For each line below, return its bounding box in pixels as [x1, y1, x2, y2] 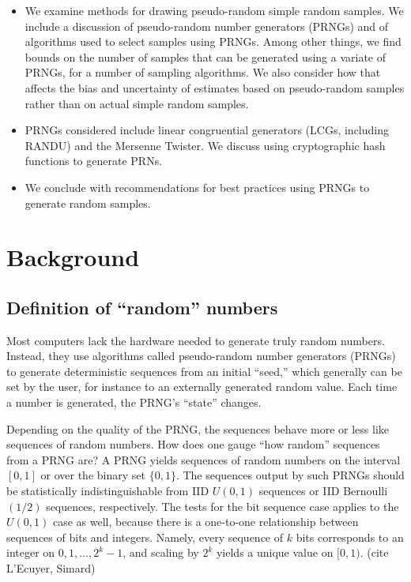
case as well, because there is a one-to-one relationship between [52, 513, 359, 530]
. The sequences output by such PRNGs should [175, 467, 405, 483]
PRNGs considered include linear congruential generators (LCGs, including [25, 122, 390, 138]
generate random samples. [25, 194, 151, 211]
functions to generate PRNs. [25, 152, 163, 169]
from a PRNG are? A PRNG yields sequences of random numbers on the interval [6, 451, 401, 467]
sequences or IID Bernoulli [258, 482, 388, 499]
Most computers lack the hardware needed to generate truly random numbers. [6, 332, 385, 348]
